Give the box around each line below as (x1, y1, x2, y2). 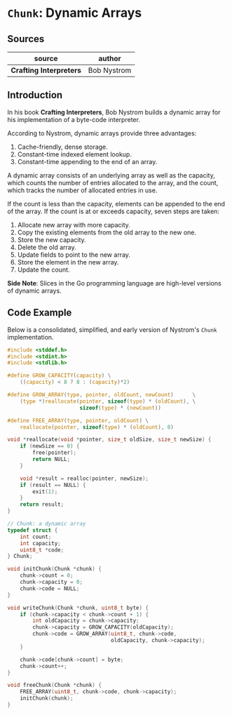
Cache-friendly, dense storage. (17, 142, 109, 151)
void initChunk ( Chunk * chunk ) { (7, 566, 102, 573)
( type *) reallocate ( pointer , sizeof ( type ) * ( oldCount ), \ (20, 398, 196, 405)
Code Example (7, 307, 72, 319)
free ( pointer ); (32, 449, 77, 457)
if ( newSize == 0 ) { (20, 443, 80, 450)
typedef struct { (7, 526, 58, 534)
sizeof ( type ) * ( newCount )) (79, 404, 161, 411)
